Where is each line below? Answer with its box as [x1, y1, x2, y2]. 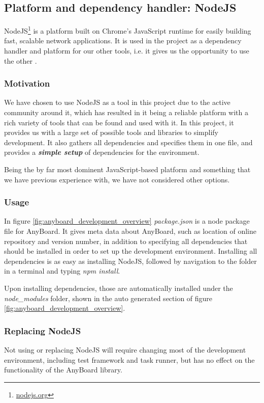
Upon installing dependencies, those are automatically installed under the [4, 282, 233, 293]
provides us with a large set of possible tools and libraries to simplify [4, 127, 218, 138]
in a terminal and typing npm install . [4, 265, 120, 276]
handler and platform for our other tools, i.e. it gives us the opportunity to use [4, 45, 249, 56]
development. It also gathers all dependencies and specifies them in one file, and [4, 137, 253, 147]
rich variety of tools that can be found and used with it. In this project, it [4, 117, 234, 127]
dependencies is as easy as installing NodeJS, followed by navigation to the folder [4, 255, 257, 266]
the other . [4, 55, 37, 66]
